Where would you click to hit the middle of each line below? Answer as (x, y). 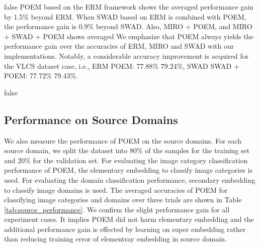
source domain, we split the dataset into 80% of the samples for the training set (127, 150)
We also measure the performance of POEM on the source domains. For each (123, 140)
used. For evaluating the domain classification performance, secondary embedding (130, 179)
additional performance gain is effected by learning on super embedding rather (125, 229)
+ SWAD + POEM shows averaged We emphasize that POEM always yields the (129, 36)
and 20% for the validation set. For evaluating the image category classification (126, 160)
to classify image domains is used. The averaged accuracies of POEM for (116, 190)
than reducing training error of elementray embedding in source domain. (115, 239)
